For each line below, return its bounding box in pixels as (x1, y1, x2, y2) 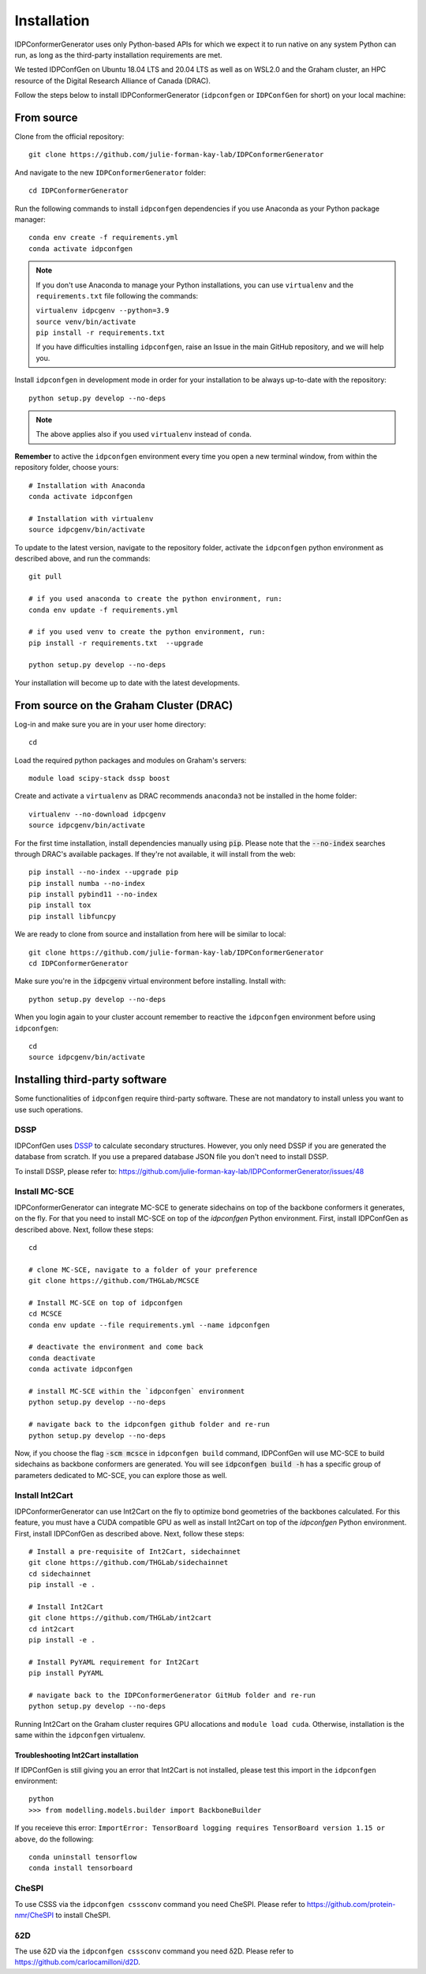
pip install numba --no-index (28, 879, 146, 888)
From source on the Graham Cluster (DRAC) (14, 699, 234, 712)
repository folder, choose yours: (14, 463, 119, 472)
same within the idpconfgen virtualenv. (14, 1730, 146, 1740)
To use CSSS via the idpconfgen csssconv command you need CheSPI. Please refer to (14, 1899, 305, 1908)
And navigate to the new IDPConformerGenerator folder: (14, 167, 207, 177)
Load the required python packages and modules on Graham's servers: (14, 755, 247, 765)
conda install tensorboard (28, 1863, 133, 1873)
